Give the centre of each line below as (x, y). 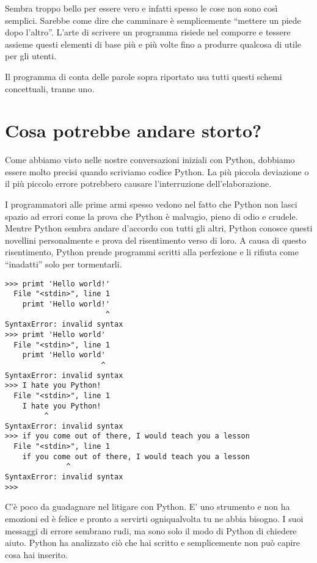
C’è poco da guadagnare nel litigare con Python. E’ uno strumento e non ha (148, 507)
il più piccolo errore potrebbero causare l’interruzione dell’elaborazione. (138, 183)
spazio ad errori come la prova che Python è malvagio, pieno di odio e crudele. (151, 216)
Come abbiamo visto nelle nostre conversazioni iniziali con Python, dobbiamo (150, 160)
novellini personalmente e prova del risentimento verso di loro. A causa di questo (156, 240)
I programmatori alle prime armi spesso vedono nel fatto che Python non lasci (151, 204)
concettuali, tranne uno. (50, 88)
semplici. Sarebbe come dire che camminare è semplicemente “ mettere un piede (153, 20)
